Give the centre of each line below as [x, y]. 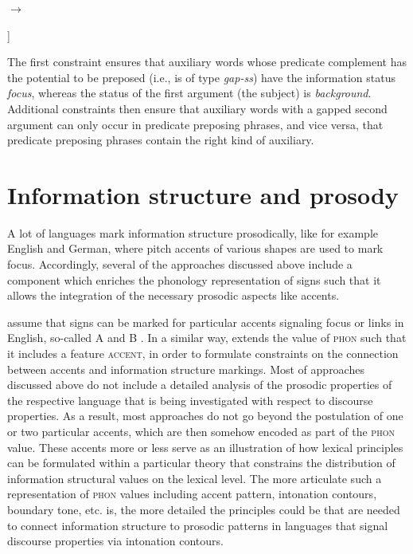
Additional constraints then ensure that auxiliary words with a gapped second [197, 108]
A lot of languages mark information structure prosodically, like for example [193, 232]
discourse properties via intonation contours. [115, 541]
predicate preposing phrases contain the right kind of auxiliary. [161, 140]
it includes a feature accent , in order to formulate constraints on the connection [203, 354]
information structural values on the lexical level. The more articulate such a [195, 478]
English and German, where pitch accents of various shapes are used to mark [195, 248]
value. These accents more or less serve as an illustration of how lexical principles [205, 447]
